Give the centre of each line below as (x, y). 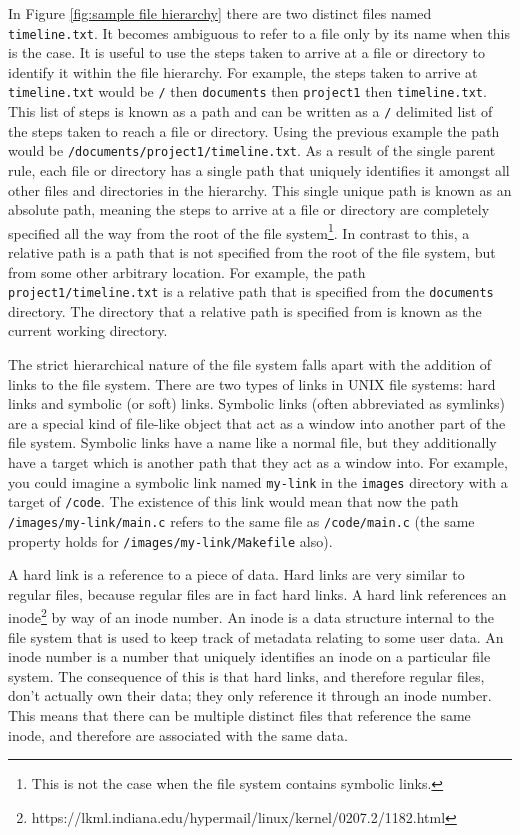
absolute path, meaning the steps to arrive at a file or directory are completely (249, 209)
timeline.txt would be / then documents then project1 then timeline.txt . (247, 91)
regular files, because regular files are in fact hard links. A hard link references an (257, 593)
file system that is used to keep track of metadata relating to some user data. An (256, 636)
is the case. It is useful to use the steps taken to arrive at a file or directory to (247, 52)
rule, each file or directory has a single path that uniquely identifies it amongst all (259, 170)
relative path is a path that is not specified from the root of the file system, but (252, 252)
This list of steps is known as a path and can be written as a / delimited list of (250, 111)
